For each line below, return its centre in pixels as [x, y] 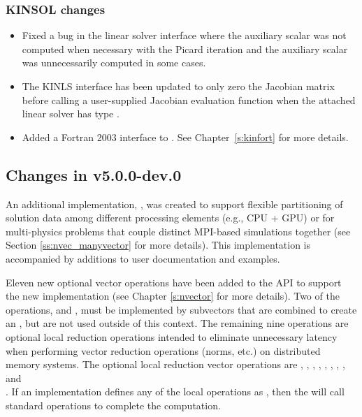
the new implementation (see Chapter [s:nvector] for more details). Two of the [173, 296]
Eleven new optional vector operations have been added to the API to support [174, 282]
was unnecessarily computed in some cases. [114, 63]
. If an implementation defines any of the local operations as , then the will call [175, 392]
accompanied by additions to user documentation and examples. [143, 258]
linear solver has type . [71, 114]
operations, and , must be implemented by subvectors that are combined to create [181, 309]
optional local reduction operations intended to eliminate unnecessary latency [172, 336]
